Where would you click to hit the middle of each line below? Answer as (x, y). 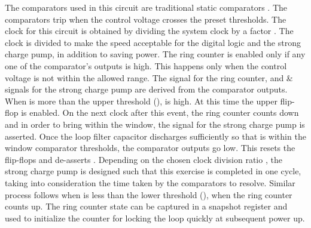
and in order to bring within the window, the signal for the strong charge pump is (155, 124)
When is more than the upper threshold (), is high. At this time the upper (141, 101)
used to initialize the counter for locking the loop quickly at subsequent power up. (155, 218)
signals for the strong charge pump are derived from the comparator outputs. (146, 89)
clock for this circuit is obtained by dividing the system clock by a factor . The (149, 31)
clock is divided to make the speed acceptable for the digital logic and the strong (153, 42)
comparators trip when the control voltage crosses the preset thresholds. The (146, 19)
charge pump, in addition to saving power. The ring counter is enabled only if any (155, 54)
